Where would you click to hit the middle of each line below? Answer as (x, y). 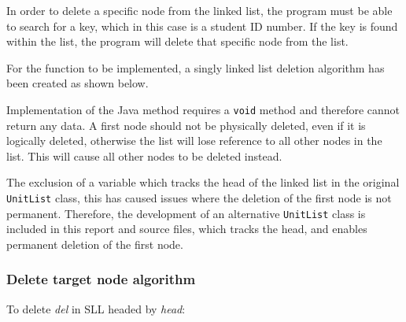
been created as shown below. (78, 83)
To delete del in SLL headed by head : (96, 308)
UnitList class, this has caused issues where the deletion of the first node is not (199, 198)
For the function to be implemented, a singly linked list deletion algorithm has (196, 67)
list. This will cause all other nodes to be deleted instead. (144, 155)
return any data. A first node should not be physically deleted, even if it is (186, 125)
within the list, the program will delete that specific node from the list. (177, 41)
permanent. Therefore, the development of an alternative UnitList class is (186, 213)
